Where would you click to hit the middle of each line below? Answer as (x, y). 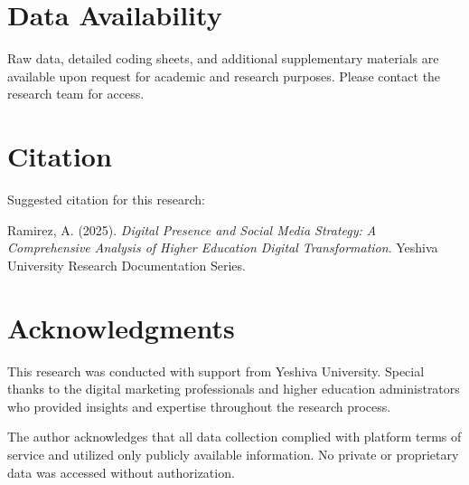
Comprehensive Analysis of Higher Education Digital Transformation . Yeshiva (223, 247)
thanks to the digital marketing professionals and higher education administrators (234, 389)
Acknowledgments (121, 327)
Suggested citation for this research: (106, 200)
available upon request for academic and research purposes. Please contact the (224, 76)
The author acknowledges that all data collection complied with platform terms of (234, 437)
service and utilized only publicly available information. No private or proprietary (233, 454)
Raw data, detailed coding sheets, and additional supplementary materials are (223, 58)
